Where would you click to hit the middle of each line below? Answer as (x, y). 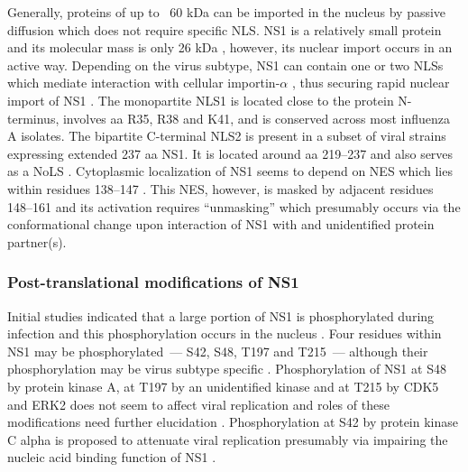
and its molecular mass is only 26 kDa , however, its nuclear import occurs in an (230, 47)
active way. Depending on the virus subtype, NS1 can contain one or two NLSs (225, 65)
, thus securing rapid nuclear (371, 83)
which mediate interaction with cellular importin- (144, 83)
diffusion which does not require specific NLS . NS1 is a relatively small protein (225, 29)
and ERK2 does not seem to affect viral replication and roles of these (198, 404)
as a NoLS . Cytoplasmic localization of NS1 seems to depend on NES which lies (230, 171)
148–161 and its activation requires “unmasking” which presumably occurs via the (234, 206)
